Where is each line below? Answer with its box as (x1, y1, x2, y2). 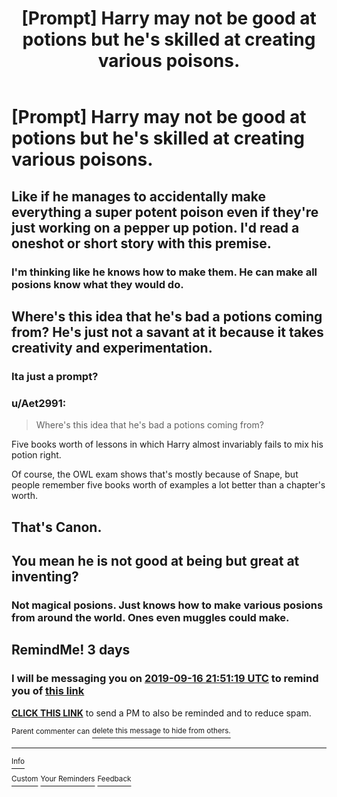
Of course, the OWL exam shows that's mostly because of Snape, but (11, 468, 299, 481)
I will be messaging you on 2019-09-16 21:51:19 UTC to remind (11, 672, 319, 686)
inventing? (11, 568, 79, 585)
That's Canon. (11, 518, 103, 536)
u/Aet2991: (11, 396, 67, 410)
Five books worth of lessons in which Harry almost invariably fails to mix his (11, 438, 324, 451)
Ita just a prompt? (11, 369, 99, 383)
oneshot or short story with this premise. (11, 235, 272, 252)
